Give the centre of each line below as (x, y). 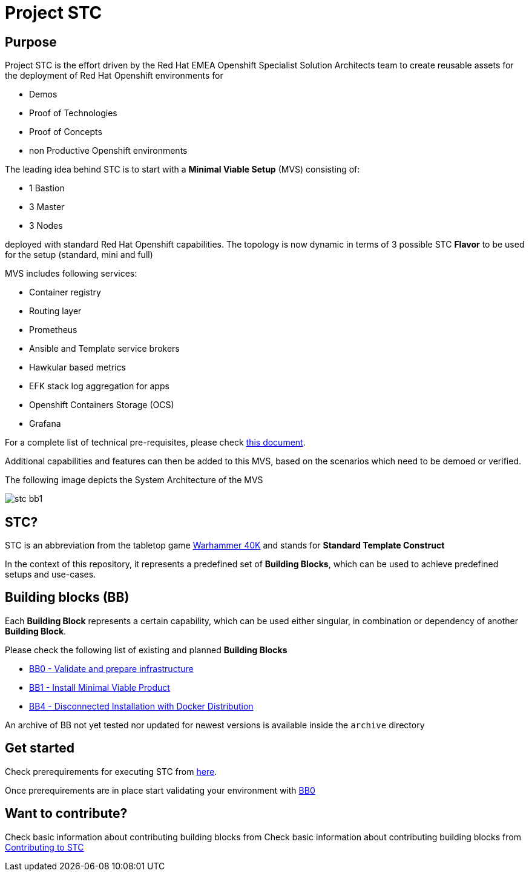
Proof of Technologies (73, 113)
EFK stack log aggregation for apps (99, 386)
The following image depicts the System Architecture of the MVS (134, 480)
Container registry (65, 292)
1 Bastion (47, 188)
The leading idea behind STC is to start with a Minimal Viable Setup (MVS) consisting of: (182, 170)
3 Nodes (46, 226)
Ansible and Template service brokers (104, 349)
